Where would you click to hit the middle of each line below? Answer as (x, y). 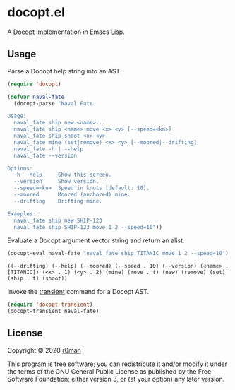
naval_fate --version (46, 155)
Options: (20, 168)
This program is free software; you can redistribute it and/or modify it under (117, 364)
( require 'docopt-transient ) (50, 305)
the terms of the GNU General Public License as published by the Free (109, 371)
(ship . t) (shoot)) (38, 279)
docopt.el (36, 12)
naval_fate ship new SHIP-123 (58, 220)
